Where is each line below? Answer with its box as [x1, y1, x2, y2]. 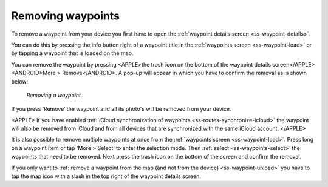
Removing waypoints [11, 9, 120, 22]
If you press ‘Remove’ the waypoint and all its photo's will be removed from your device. [11, 105, 231, 113]
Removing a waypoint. [26, 91, 83, 99]
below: [11, 77, 29, 85]
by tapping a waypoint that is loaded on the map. [11, 50, 134, 57]
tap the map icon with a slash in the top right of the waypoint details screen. [11, 172, 202, 180]
